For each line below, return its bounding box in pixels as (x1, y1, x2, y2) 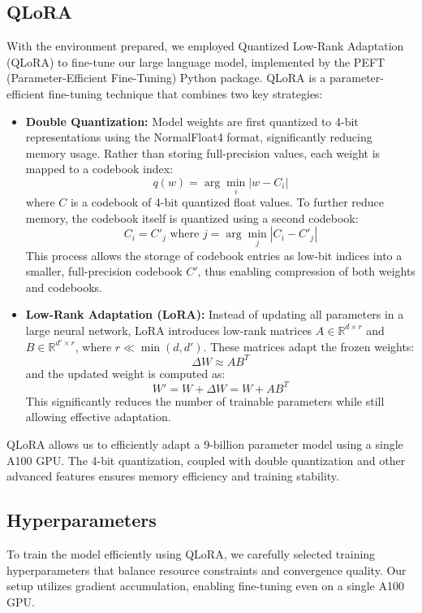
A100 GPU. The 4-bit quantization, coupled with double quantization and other (6, 451, 406, 468)
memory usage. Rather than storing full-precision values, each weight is (25, 144, 381, 161)
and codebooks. (25, 278, 103, 295)
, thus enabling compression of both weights (197, 263, 416, 280)
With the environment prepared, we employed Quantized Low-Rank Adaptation (6, 37, 404, 54)
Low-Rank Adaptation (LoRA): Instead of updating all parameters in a (25, 306, 404, 323)
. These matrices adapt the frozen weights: (203, 337, 415, 354)
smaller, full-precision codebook (25, 263, 183, 280)
